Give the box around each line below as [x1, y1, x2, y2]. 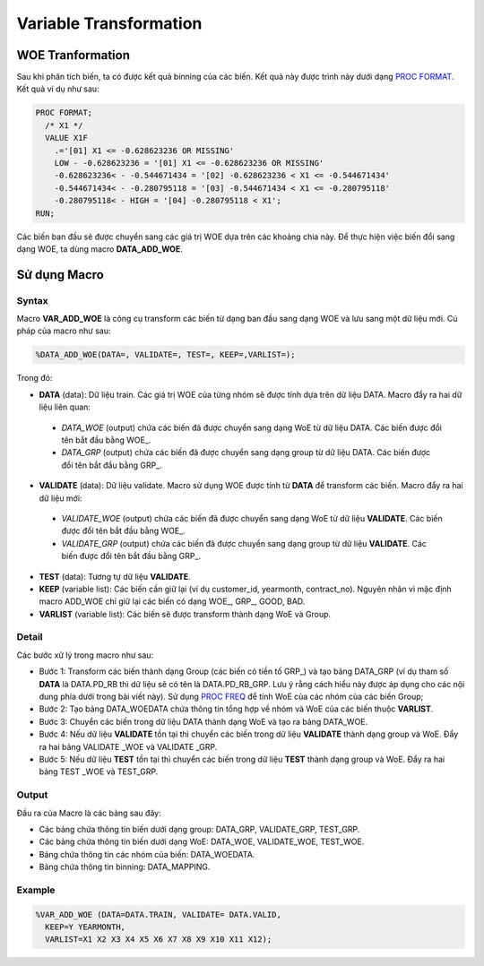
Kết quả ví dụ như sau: [16, 83, 99, 94]
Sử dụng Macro [16, 267, 105, 282]
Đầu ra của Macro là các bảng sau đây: [16, 807, 161, 818]
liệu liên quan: [39, 401, 91, 412]
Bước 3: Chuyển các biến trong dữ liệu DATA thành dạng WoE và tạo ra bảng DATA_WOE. [39, 716, 368, 727]
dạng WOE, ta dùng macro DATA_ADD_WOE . [16, 243, 183, 254]
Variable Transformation [16, 13, 203, 33]
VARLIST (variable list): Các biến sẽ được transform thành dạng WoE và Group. [39, 608, 332, 619]
